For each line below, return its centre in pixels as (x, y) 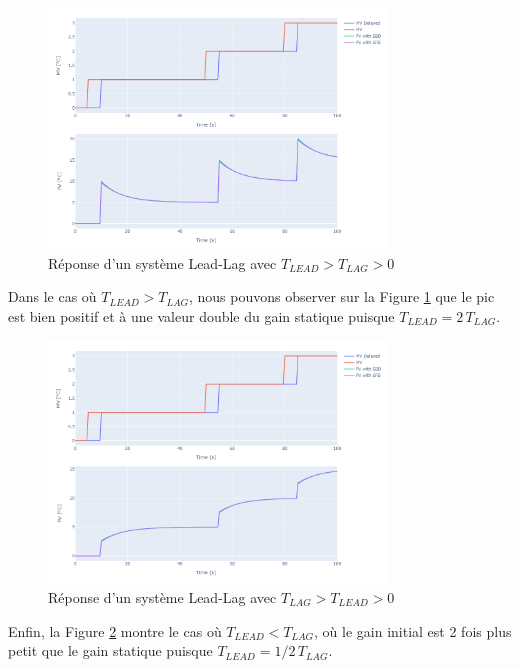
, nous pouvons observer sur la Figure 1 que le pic (342, 296)
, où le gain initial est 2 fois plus (413, 630)
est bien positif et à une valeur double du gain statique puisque (201, 315)
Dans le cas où (52, 296)
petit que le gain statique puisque (110, 650)
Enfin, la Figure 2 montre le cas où (115, 630)
